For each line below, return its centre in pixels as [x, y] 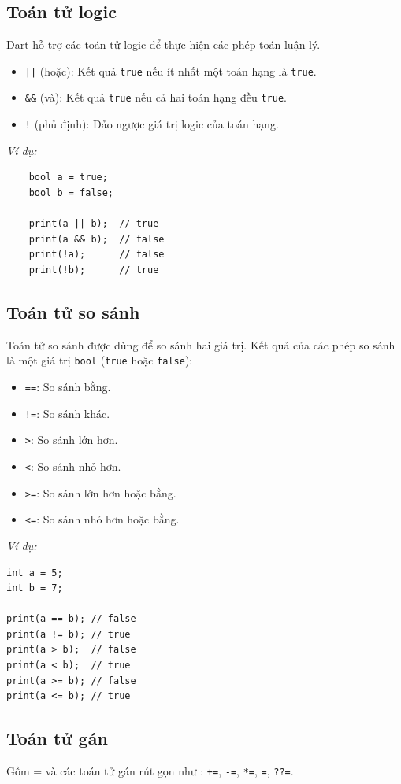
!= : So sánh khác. [67, 413]
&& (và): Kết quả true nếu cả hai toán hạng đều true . [156, 97]
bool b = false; [71, 192]
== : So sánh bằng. [68, 386]
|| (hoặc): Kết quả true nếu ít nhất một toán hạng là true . [171, 70]
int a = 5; [35, 573]
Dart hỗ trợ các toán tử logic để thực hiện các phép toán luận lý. [163, 44]
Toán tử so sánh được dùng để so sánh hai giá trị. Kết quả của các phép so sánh [201, 344]
